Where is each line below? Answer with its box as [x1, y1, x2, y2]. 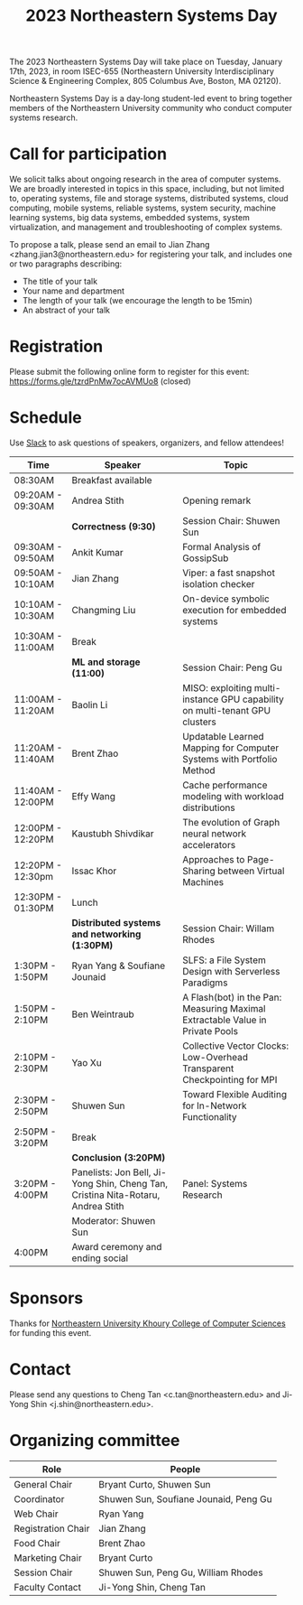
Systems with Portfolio [181, 753, 278, 765]
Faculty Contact [14, 1581, 81, 1593]
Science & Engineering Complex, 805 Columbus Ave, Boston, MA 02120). [9, 76, 281, 87]
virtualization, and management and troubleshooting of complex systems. [9, 222, 283, 233]
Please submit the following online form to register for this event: [9, 367, 250, 378]
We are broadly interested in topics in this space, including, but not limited [9, 183, 285, 194]
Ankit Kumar [71, 546, 124, 558]
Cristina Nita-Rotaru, [71, 1189, 161, 1201]
